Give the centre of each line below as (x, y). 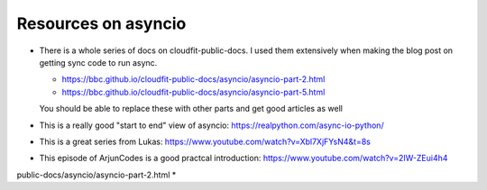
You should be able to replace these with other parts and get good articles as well (191, 109)
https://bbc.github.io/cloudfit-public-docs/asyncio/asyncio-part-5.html (193, 92)
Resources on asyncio (101, 23)
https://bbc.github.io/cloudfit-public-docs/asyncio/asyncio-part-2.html (193, 79)
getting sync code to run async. (98, 62)
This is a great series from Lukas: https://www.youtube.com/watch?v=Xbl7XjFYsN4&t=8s (205, 141)
